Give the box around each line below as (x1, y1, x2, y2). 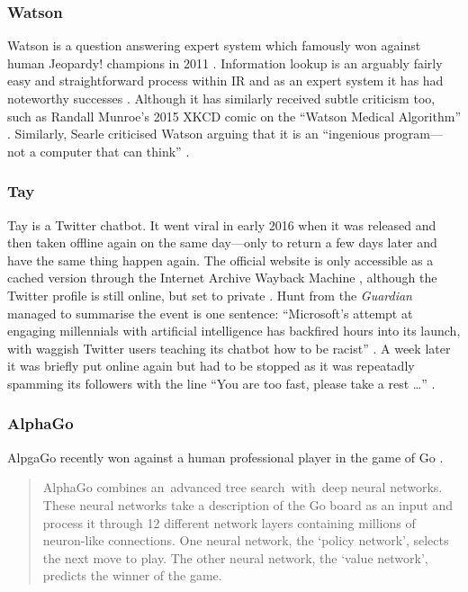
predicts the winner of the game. (42, 566, 222, 585)
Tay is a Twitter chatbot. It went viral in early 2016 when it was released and (7, 215, 436, 234)
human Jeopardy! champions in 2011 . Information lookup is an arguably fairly (7, 53, 443, 72)
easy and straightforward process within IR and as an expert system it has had (7, 71, 444, 90)
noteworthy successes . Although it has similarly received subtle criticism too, (7, 89, 436, 107)
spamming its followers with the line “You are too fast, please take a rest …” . (7, 373, 436, 392)
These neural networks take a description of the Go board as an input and (42, 495, 453, 514)
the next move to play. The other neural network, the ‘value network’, (42, 548, 428, 567)
